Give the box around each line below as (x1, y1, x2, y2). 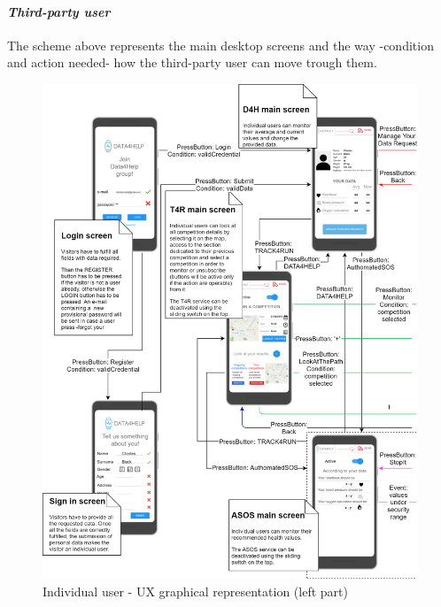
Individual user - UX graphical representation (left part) (43, 582, 348, 601)
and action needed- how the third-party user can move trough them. (7, 53, 377, 72)
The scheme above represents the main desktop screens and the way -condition (7, 35, 434, 54)
